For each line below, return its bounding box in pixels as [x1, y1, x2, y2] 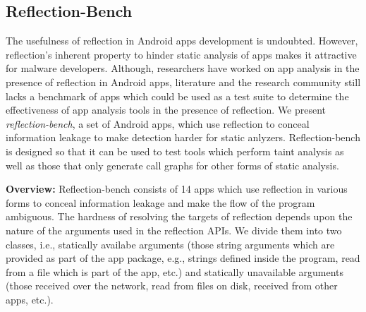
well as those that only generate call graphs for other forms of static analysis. [6, 157, 339, 172]
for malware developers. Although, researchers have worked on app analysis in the [6, 61, 360, 76]
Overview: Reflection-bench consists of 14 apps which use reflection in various [6, 181, 348, 196]
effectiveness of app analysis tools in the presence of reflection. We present [6, 102, 327, 117]
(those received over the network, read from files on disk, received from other [6, 278, 338, 293]
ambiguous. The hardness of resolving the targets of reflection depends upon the [6, 209, 353, 224]
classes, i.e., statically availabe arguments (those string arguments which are [6, 236, 335, 251]
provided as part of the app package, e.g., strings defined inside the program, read [6, 251, 360, 265]
